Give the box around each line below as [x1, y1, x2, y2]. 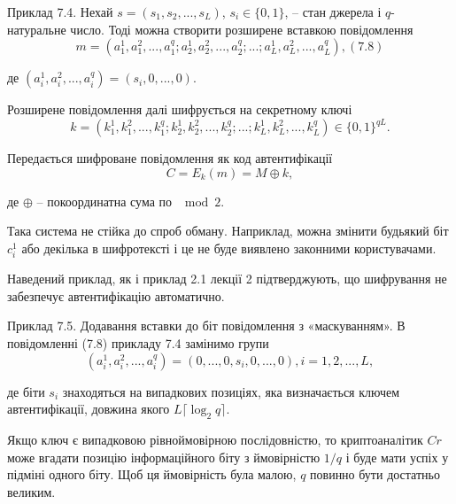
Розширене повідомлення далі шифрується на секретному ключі [7, 100, 352, 119]
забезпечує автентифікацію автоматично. [7, 286, 225, 305]
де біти [7, 382, 45, 400]
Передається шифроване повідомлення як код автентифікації [7, 149, 333, 167]
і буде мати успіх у [345, 447, 449, 466]
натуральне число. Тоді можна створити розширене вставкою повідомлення [7, 19, 413, 38]
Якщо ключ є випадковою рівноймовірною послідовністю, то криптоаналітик [7, 430, 423, 448]
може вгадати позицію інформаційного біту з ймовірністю [7, 447, 321, 466]
